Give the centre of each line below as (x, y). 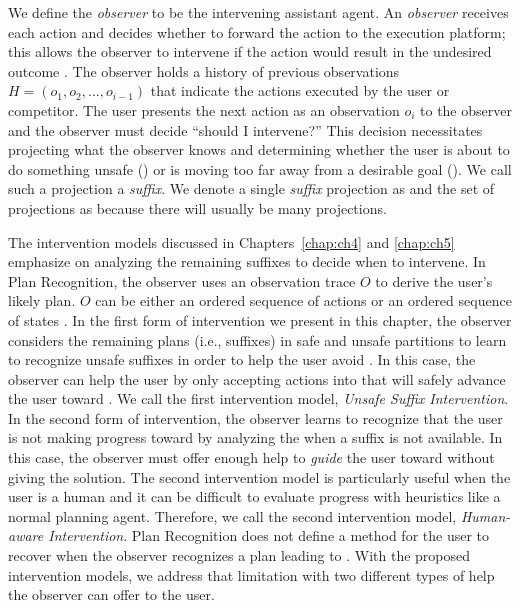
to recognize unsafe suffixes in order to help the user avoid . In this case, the (242, 359)
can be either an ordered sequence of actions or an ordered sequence (303, 300)
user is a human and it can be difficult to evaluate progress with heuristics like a (254, 496)
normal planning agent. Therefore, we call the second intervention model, (232, 515)
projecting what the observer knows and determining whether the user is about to (259, 149)
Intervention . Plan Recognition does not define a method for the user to (269, 535)
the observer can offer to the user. (111, 594)
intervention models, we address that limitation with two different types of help (251, 574)
